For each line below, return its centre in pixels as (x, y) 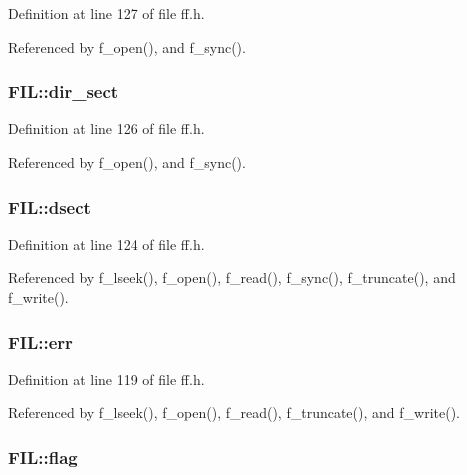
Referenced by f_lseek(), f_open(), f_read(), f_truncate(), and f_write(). (234, 412)
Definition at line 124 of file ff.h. (106, 243)
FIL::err (40, 341)
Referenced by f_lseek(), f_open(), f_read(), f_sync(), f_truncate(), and (232, 277)
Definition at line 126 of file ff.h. (106, 128)
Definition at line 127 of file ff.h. (106, 13)
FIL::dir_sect (63, 91)
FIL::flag (43, 456)
